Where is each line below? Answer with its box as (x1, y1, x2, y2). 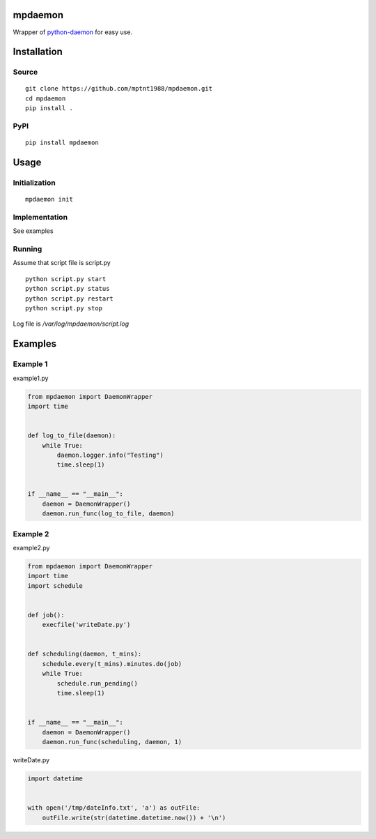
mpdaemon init (25, 195, 73, 204)
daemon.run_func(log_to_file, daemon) (42, 510, 175, 517)
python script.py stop (25, 304, 103, 312)
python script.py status (25, 285, 110, 293)
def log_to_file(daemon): (27, 432, 116, 439)
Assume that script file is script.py (13, 259, 111, 267)
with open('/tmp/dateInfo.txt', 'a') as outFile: (27, 804, 201, 812)
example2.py (13, 543, 50, 552)
